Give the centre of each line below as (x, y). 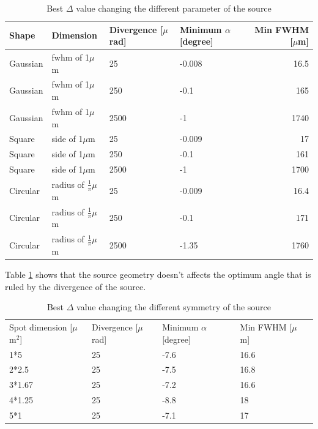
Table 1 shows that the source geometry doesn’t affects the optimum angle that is (158, 274)
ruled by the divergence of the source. (76, 286)
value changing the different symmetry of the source (174, 307)
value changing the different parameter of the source (174, 8)
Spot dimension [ (41, 327)
